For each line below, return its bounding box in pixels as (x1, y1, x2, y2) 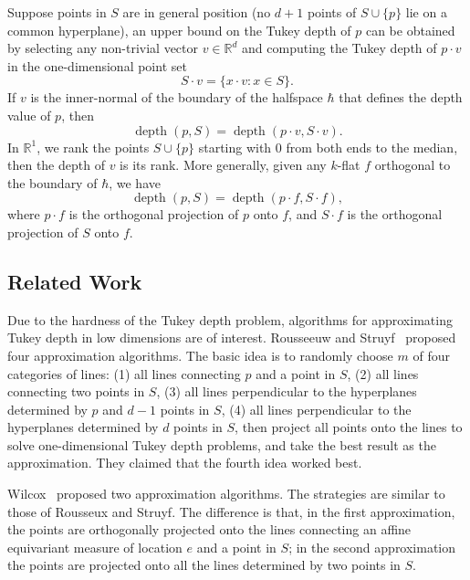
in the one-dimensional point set (7, 56, 187, 75)
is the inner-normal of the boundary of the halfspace (30, 88, 323, 107)
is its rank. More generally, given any (120, 155, 327, 174)
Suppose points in (7, 3, 107, 21)
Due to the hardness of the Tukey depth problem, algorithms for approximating (7, 310, 453, 329)
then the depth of (7, 155, 105, 174)
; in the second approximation (288, 537, 456, 556)
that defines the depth (339, 88, 463, 107)
